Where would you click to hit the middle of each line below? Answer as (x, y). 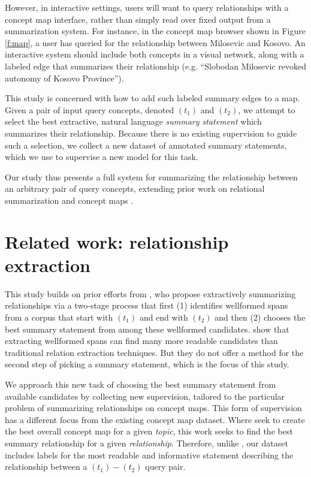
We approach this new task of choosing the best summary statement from (141, 384)
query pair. (165, 467)
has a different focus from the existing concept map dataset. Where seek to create (155, 419)
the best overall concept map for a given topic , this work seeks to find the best (149, 431)
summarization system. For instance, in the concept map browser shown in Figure (155, 31)
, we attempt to (267, 109)
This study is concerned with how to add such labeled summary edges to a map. (153, 98)
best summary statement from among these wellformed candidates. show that (147, 329)
